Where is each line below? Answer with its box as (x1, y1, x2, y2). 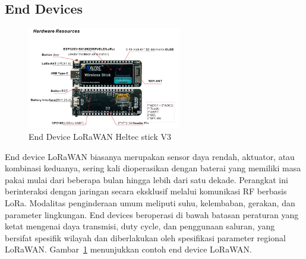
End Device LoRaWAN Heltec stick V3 (29, 130, 171, 142)
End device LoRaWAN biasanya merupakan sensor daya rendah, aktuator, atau (5, 150, 295, 162)
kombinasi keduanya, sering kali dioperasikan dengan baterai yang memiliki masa (5, 162, 301, 174)
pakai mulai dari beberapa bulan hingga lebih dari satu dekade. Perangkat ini (5, 173, 288, 186)
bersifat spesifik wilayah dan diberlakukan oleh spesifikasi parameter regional (5, 231, 286, 244)
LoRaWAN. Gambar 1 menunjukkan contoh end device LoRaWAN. (5, 243, 252, 255)
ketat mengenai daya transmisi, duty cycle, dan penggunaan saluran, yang (5, 220, 275, 232)
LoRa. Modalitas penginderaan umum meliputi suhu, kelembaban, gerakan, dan (5, 196, 295, 209)
